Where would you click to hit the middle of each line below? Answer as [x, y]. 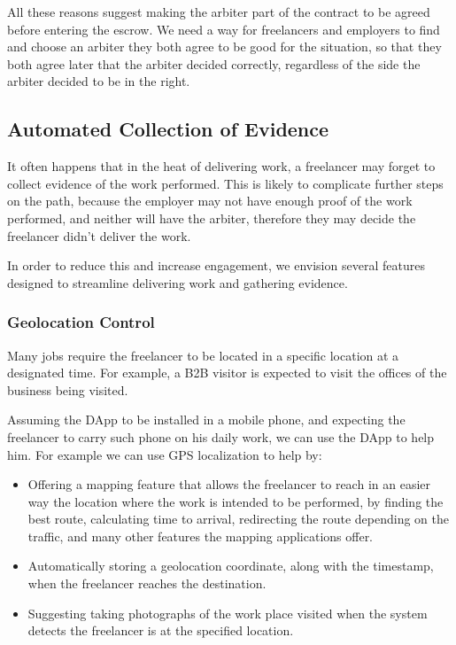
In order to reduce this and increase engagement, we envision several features [216, 265]
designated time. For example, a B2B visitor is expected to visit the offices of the [227, 373]
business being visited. [68, 389]
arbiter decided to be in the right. [99, 81]
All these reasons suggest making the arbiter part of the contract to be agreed [219, 12]
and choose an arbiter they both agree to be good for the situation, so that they [224, 47]
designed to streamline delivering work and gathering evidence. [178, 282]
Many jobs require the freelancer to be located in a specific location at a [203, 355]
